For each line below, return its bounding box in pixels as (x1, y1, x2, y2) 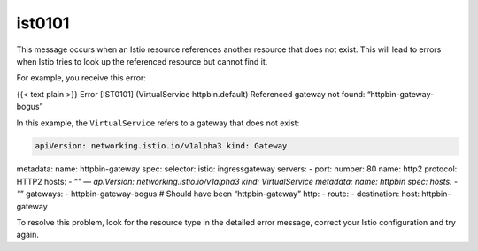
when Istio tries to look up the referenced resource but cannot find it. (16, 56, 268, 66)
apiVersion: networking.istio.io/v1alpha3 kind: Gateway (35, 141, 288, 151)
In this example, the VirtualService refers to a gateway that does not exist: (16, 118, 300, 128)
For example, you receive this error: (16, 72, 146, 83)
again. (16, 230, 40, 240)
